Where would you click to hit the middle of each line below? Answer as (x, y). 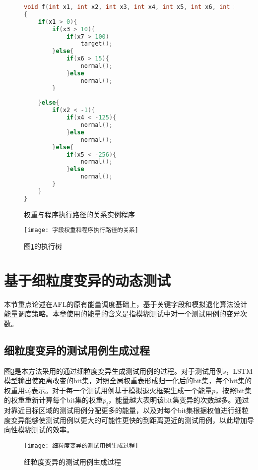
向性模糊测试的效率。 (39, 430)
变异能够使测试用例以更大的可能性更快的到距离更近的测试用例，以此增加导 (132, 420)
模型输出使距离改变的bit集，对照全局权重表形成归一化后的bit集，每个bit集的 (128, 381)
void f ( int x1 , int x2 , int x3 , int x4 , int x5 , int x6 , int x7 (132, 7)
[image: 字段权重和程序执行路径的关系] (81, 230)
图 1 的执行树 (43, 246)
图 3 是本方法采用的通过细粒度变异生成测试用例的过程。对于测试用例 (113, 371)
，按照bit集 (233, 390)
